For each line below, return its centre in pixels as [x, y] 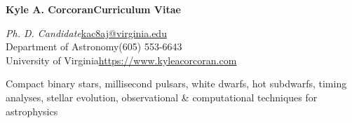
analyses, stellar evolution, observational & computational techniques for [162, 97]
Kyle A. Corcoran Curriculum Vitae [93, 9]
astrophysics [32, 111]
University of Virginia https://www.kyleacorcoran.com [121, 60]
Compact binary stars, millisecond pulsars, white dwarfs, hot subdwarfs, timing [176, 84]
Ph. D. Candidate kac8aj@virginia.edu [86, 32]
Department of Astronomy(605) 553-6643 [94, 46]
